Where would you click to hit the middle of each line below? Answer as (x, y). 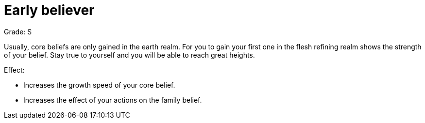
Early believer (49, 10)
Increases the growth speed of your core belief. (99, 85)
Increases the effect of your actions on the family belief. (113, 100)
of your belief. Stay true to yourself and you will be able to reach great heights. (129, 55)
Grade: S (18, 31)
